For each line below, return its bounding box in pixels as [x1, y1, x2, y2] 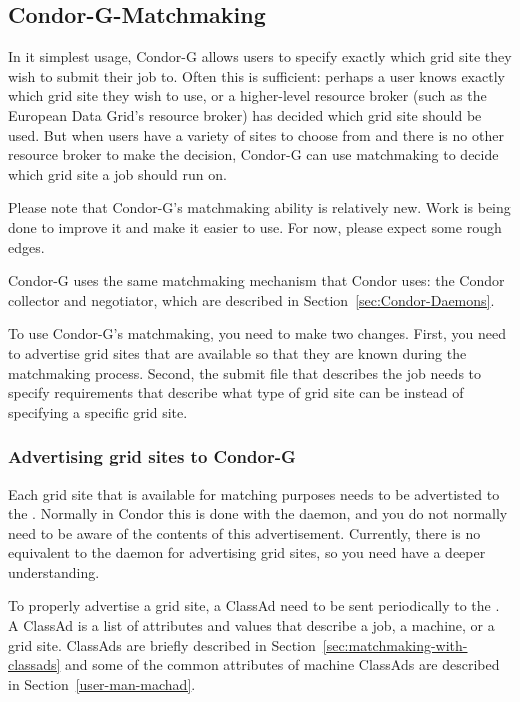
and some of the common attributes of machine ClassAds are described [65, 654, 500, 675]
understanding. [8, 561, 100, 582]
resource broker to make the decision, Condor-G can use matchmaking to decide [8, 144, 499, 165]
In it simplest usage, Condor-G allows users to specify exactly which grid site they [8, 46, 512, 67]
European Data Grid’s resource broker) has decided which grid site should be [8, 104, 482, 125]
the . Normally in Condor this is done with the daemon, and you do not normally [8, 503, 508, 524]
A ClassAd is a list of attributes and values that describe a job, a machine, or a [8, 615, 495, 636]
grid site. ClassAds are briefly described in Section [8, 634, 316, 655]
